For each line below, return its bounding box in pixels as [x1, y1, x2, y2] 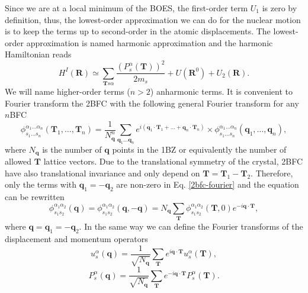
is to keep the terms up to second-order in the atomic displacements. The [5, 25, 271, 37]
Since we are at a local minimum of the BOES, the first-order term [5, 2, 248, 14]
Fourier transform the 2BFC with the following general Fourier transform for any [5, 96, 299, 109]
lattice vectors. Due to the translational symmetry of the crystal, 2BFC [43, 155, 303, 168]
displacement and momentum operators [5, 233, 148, 245]
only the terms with [5, 178, 77, 191]
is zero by [262, 2, 297, 14]
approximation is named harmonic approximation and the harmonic [26, 36, 273, 49]
